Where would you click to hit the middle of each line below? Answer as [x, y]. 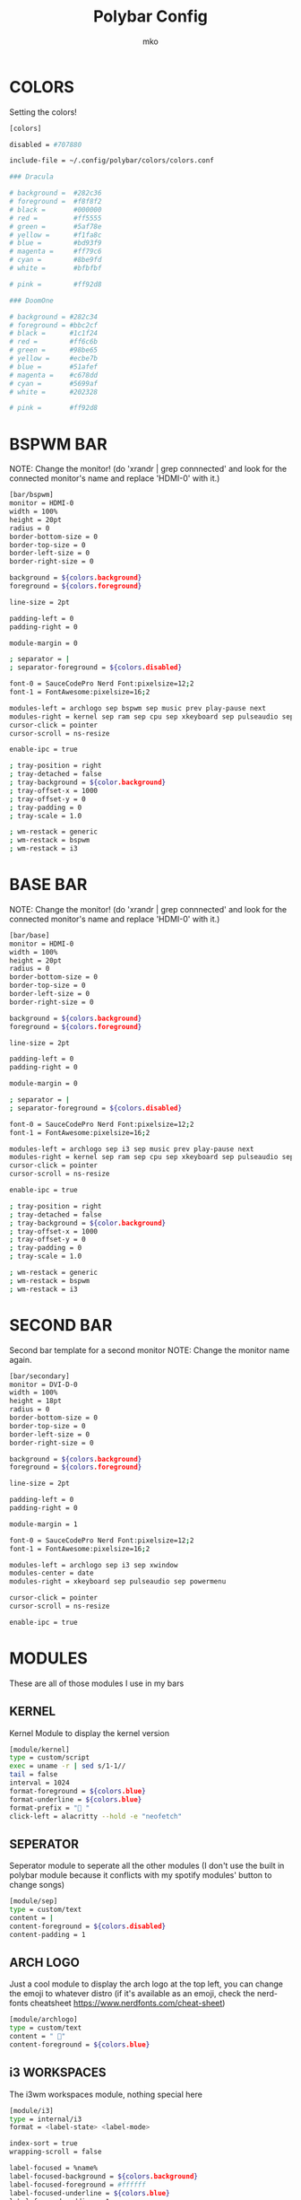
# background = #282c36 [56, 193]
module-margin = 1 [43, 1524]
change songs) [37, 1885]
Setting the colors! [43, 112]
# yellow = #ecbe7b [54, 359]
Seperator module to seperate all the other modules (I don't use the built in [147, 1866]
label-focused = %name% [54, 2169]
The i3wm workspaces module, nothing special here [106, 2094]
